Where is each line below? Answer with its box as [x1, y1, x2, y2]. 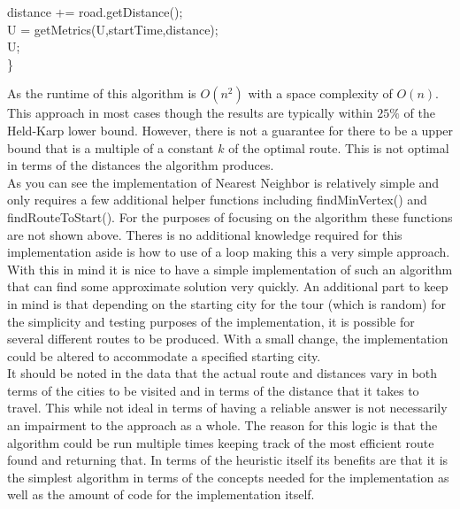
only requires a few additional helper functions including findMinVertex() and [7, 190, 427, 209]
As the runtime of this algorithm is [7, 84, 196, 103]
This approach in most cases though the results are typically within [7, 104, 373, 122]
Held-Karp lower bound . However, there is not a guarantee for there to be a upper [7, 120, 454, 139]
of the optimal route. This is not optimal [228, 138, 449, 157]
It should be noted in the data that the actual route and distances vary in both [7, 364, 438, 382]
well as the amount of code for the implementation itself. [7, 485, 315, 504]
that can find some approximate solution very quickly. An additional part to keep [7, 277, 448, 296]
